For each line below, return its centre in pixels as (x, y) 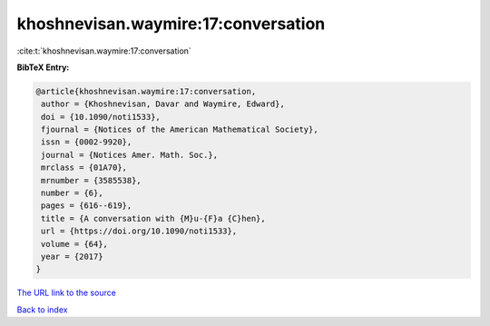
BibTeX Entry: (43, 67)
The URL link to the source (67, 293)
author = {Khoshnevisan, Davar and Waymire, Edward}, (163, 104)
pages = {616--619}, (87, 206)
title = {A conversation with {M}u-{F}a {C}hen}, (154, 218)
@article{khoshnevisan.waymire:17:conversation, (146, 91)
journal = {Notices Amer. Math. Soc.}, (129, 155)
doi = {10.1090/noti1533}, (101, 117)
